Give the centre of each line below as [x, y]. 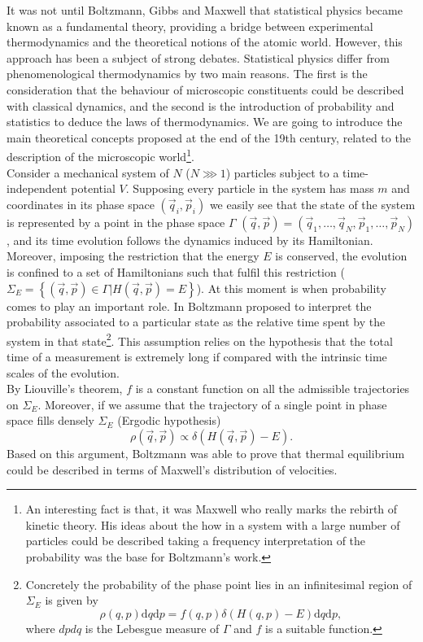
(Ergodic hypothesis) [169, 420]
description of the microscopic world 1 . [100, 155]
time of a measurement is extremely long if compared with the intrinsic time [197, 356]
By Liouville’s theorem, [65, 389]
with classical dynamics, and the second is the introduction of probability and [201, 105]
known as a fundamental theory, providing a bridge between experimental [190, 26]
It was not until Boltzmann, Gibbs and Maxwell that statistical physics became [205, 10]
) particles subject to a [282, 172]
